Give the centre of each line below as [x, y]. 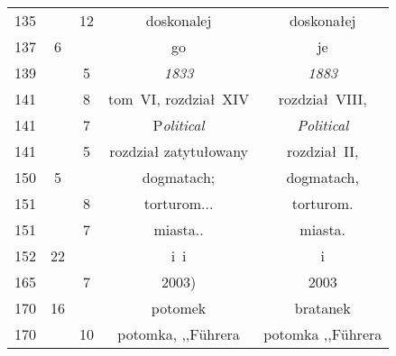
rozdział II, [322, 151]
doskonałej [322, 20]
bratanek [322, 308]
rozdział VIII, [322, 99]
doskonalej [179, 20]
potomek [179, 308]
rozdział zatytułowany [179, 151]
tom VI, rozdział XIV [179, 99]
